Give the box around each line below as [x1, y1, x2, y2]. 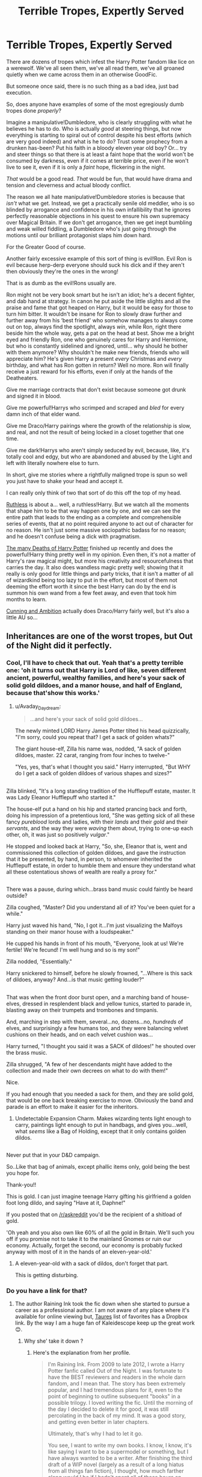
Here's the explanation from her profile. [32, 1349, 131, 1357]
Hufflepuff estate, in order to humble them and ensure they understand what [6, 861, 195, 869]
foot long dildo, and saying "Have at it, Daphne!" [6, 1199, 126, 1206]
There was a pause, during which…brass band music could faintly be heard [6, 885, 194, 893]
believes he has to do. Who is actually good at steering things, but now [6, 125, 182, 132]
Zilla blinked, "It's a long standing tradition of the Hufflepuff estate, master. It [6, 787, 196, 795]
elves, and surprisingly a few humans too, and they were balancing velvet [6, 1024, 188, 1031]
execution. [6, 89, 32, 96]
